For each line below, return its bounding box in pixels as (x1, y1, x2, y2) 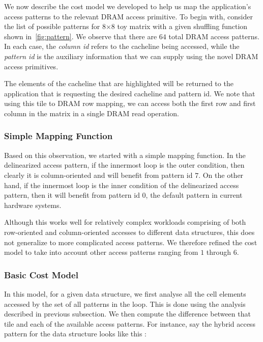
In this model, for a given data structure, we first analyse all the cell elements (4, 288, 246, 299)
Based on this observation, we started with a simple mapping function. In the (4, 149, 246, 160)
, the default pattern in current (145, 190, 243, 200)
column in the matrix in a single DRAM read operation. (4, 108, 179, 118)
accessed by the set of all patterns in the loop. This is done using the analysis (4, 298, 246, 309)
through (206, 247, 231, 257)
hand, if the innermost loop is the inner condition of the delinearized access (4, 179, 239, 190)
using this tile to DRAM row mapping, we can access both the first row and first (4, 98, 256, 109)
